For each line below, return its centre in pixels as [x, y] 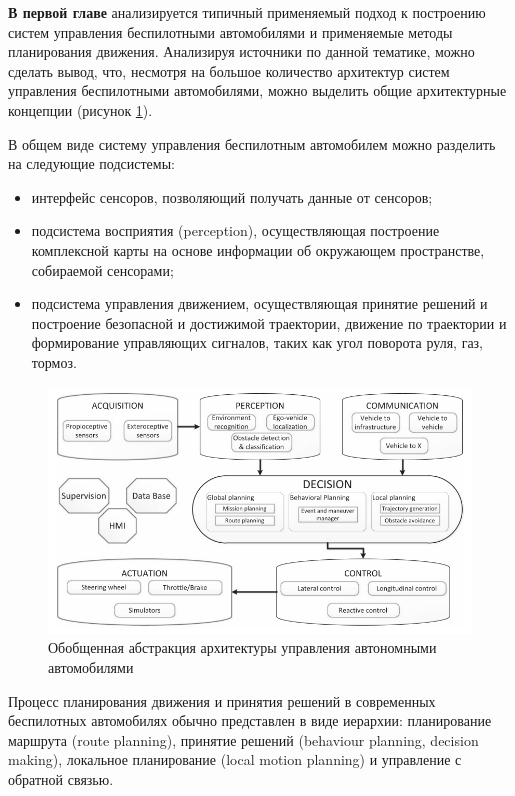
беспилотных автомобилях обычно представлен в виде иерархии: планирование [250, 720]
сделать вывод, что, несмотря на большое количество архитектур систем [229, 70]
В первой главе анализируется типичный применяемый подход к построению [247, 12]
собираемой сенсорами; [102, 269]
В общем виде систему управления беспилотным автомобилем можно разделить [252, 143]
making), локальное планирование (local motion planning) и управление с [235, 759]
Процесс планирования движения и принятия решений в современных [222, 700]
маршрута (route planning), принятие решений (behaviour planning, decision [243, 739]
